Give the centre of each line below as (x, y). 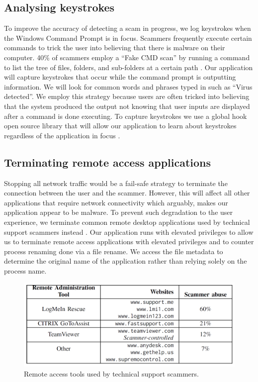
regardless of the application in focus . (62, 135)
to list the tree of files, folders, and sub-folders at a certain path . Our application (129, 67)
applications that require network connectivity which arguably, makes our (116, 202)
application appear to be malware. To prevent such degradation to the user (119, 212)
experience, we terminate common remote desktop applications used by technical (127, 222)
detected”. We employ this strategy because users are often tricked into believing (127, 96)
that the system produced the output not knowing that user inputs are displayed (127, 106)
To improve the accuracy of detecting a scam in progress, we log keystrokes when (128, 28)
